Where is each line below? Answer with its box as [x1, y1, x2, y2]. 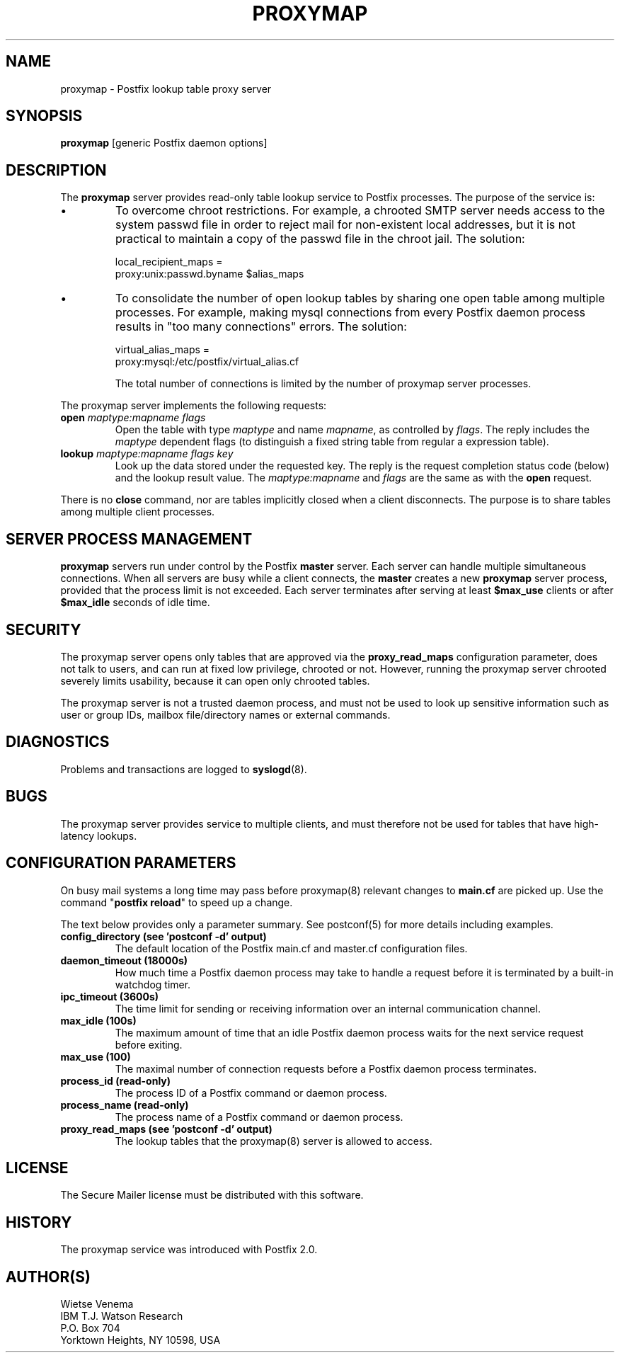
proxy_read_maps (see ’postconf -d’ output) [60, 1122, 272, 1135]
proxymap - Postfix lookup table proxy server [60, 82, 272, 95]
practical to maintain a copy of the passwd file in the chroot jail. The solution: [115, 232, 525, 246]
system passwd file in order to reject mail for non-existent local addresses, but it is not [115, 217, 576, 232]
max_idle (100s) [60, 1014, 137, 1027]
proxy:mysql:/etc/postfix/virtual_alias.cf [115, 355, 299, 368]
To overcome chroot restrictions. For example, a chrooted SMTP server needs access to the [115, 203, 605, 218]
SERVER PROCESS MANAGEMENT [6, 530, 253, 548]
